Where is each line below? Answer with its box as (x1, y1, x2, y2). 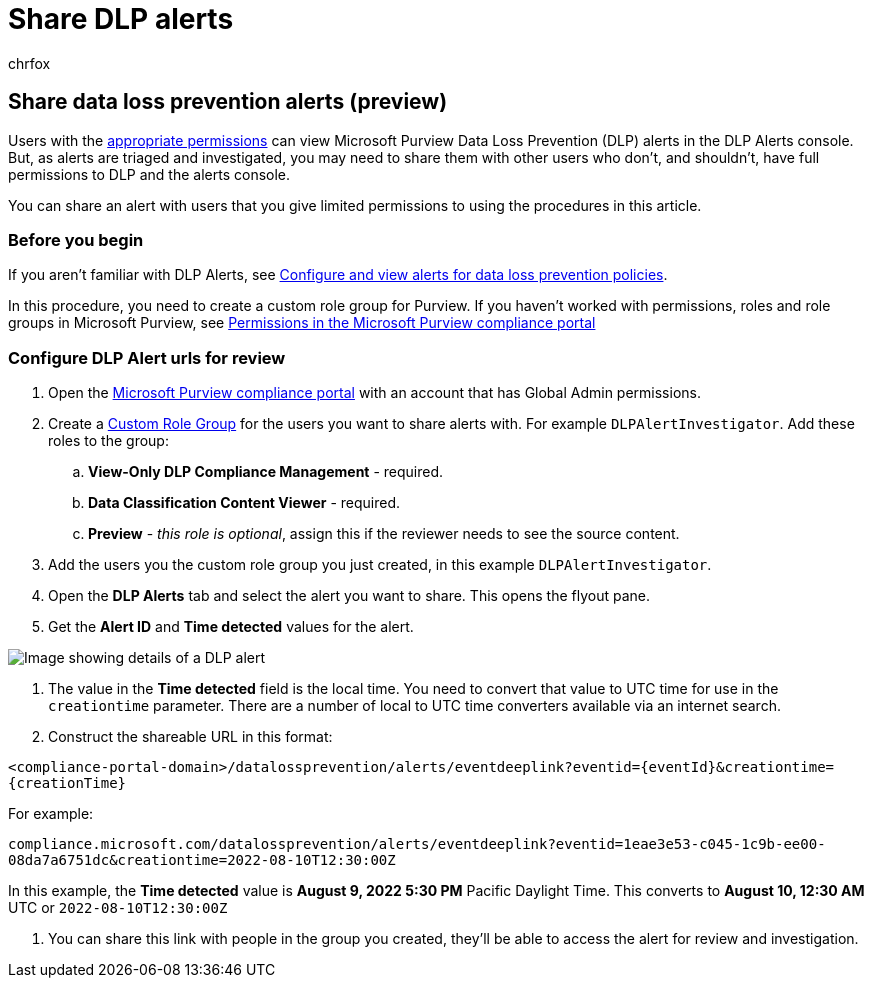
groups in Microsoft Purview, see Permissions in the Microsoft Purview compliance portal (8, 314, 596, 332)
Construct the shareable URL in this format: (48, 728, 333, 746)
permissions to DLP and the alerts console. (8, 165, 291, 183)
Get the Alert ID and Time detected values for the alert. (48, 618, 414, 636)
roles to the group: (48, 432, 169, 450)
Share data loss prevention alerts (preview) (8, 89, 448, 115)
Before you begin (8, 229, 144, 250)
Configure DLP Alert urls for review (8, 347, 286, 368)
